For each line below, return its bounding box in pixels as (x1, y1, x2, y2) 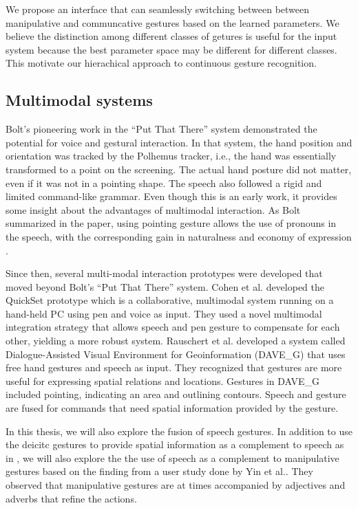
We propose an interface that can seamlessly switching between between (6, 2, 310, 16)
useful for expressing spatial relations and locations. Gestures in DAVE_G (6, 373, 319, 388)
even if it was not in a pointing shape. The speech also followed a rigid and (6, 175, 322, 190)
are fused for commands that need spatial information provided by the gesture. (6, 401, 339, 415)
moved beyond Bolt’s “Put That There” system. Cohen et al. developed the (6, 279, 325, 294)
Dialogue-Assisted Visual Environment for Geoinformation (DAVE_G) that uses (6, 346, 346, 361)
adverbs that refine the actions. (6, 491, 137, 505)
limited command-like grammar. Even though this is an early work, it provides (6, 189, 337, 203)
